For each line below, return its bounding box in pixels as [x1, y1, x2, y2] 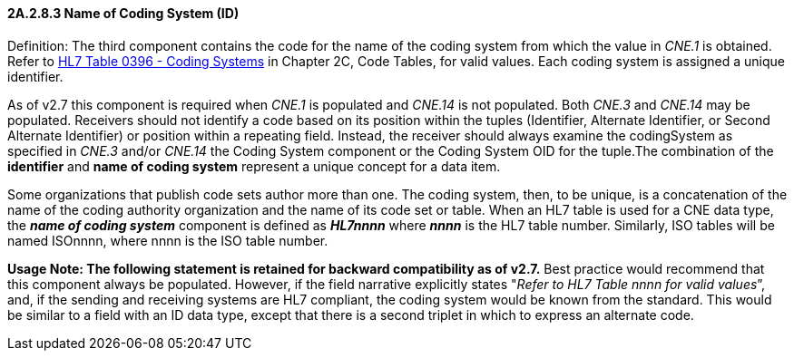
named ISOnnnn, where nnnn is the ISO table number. [7, 232, 328, 248]
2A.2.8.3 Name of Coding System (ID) [7, 5, 240, 21]
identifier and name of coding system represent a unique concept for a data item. [7, 158, 501, 174]
